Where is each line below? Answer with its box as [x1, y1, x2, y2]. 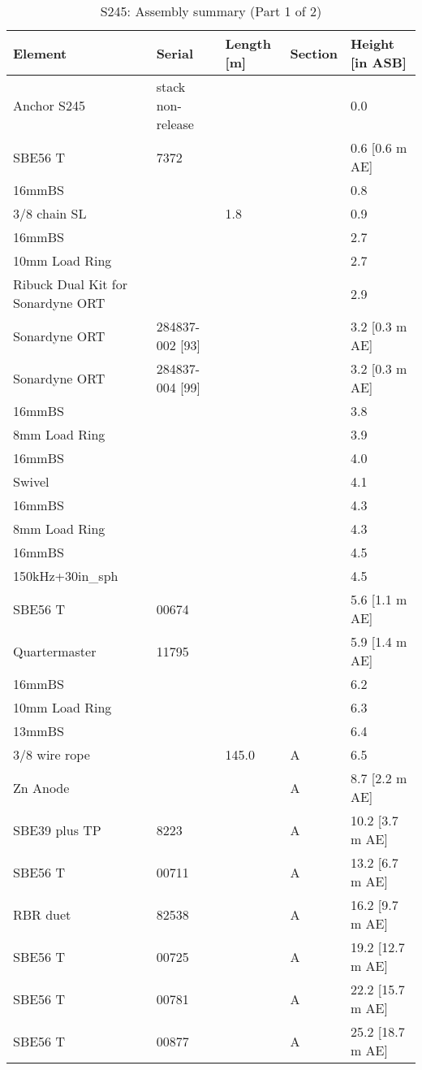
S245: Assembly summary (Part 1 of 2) [100, 2, 322, 20]
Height [350, 34, 394, 53]
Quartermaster [13, 641, 97, 661]
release [156, 115, 194, 133]
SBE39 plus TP [13, 820, 101, 839]
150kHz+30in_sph [13, 566, 118, 585]
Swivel [13, 472, 50, 491]
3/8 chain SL [13, 204, 87, 223]
